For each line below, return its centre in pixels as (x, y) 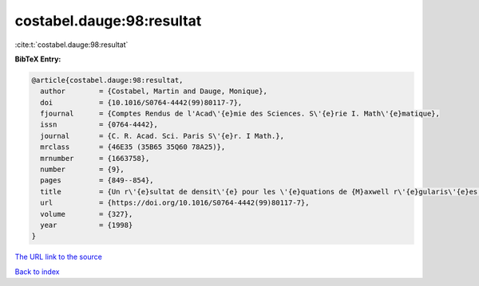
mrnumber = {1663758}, (95, 158)
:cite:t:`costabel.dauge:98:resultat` (71, 45)
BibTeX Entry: (38, 59)
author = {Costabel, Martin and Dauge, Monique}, (154, 91)
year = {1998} (87, 225)
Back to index (37, 272)
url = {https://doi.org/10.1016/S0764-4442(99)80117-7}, (175, 203)
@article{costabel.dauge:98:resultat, (107, 80)
